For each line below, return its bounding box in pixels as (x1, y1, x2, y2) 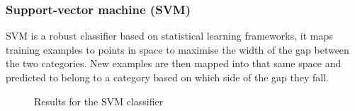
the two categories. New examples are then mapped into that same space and (6, 56, 342, 71)
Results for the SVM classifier (34, 93, 164, 108)
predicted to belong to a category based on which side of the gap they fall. (6, 70, 329, 84)
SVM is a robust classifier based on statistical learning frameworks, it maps (6, 28, 333, 43)
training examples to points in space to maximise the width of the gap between (6, 42, 349, 57)
